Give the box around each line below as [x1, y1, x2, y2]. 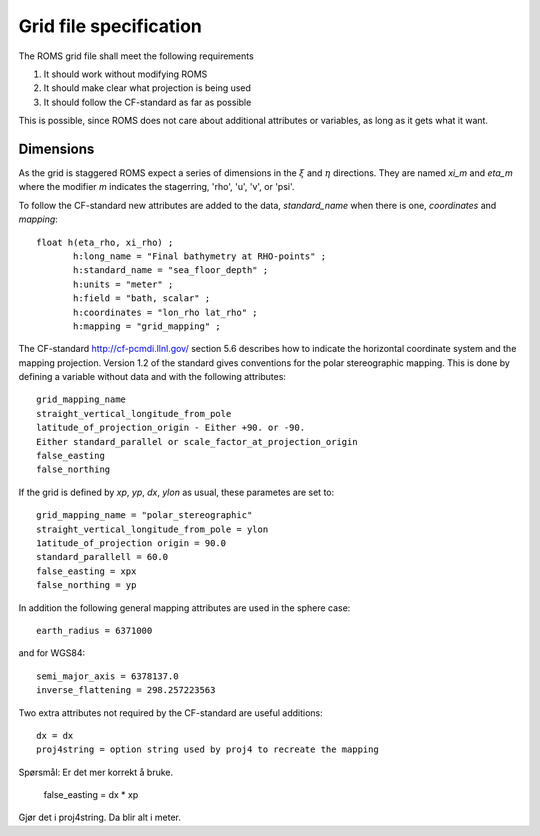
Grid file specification [18, 15, 202, 37]
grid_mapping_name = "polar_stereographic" [36, 510, 253, 521]
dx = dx [36, 730, 74, 741]
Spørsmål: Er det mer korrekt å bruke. [18, 766, 174, 778]
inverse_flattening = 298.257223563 [36, 685, 216, 696]
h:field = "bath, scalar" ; [73, 293, 211, 304]
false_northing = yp [36, 580, 137, 591]
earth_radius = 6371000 [36, 625, 153, 636]
